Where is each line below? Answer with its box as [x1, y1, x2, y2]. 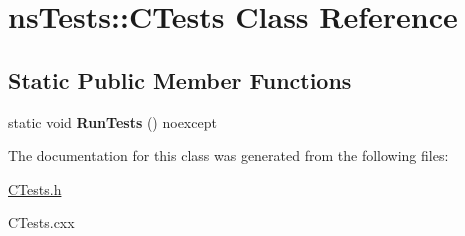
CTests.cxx [8, 212, 75, 233]
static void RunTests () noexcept [8, 111, 217, 132]
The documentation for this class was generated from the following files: [8, 145, 449, 166]
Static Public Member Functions [8, 64, 352, 95]
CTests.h [8, 178, 62, 199]
